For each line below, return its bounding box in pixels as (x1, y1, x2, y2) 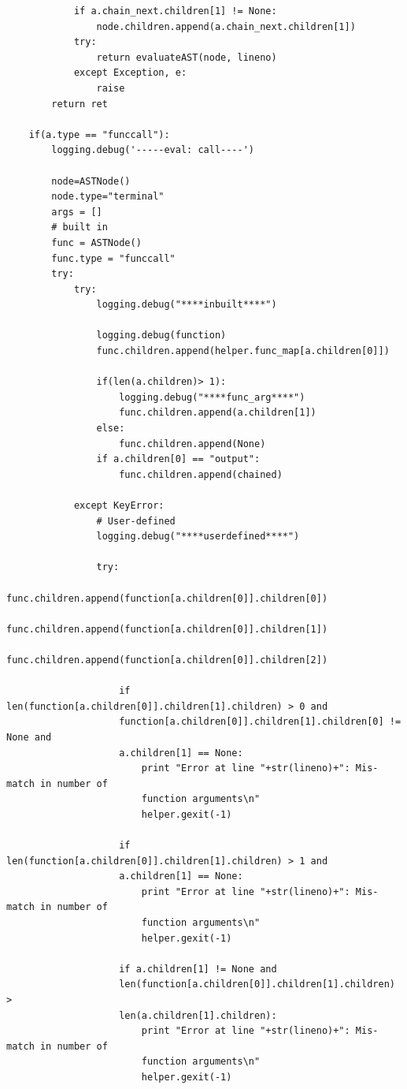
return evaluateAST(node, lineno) (96, 51, 277, 63)
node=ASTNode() (51, 175, 131, 187)
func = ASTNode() (51, 237, 142, 248)
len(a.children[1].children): (119, 1009, 277, 1021)
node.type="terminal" (51, 191, 165, 203)
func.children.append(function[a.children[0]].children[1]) (6, 623, 328, 635)
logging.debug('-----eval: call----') (51, 144, 254, 156)
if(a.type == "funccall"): (28, 129, 170, 140)
